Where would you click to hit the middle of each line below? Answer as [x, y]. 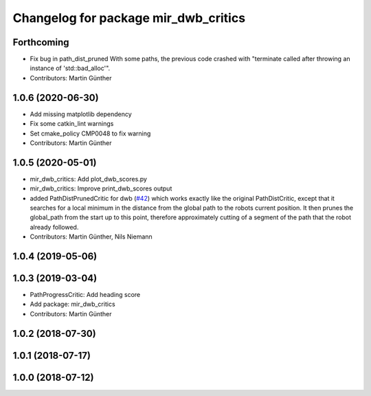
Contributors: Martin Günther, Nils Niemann [91, 236]
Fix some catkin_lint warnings [72, 124]
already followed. [54, 227]
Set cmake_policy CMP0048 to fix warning [90, 133]
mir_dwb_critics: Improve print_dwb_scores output [101, 188]
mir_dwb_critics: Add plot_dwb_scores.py [89, 179]
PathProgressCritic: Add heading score [85, 295]
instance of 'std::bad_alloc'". [70, 68]
